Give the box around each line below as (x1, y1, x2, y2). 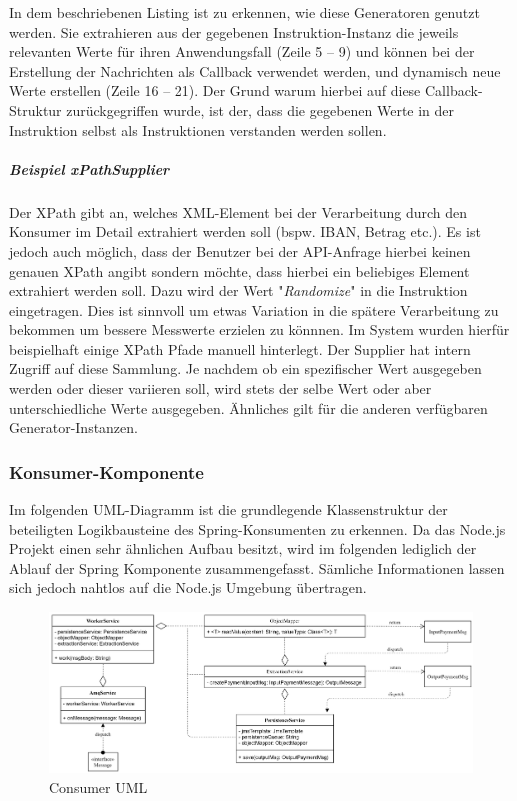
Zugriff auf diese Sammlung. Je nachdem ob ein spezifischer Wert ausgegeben (9, 358, 482, 379)
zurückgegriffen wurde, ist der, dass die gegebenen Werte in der (66, 99, 455, 120)
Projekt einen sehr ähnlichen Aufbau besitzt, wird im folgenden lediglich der (9, 538, 477, 559)
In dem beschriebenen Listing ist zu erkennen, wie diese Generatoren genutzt (9, 2, 480, 22)
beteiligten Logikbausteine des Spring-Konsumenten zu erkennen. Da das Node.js (9, 518, 506, 539)
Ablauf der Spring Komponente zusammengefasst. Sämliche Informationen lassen (9, 557, 505, 578)
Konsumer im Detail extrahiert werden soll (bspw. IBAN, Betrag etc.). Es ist (9, 221, 481, 242)
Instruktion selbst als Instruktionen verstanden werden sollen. (9, 119, 387, 140)
